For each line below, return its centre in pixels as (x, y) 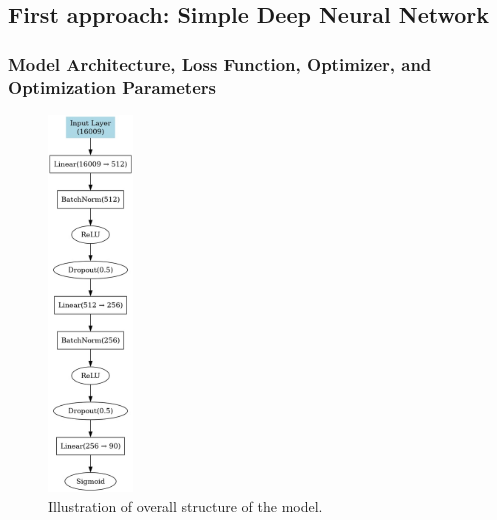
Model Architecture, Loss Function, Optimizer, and (220, 63)
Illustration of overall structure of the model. (185, 506)
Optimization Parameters (112, 86)
